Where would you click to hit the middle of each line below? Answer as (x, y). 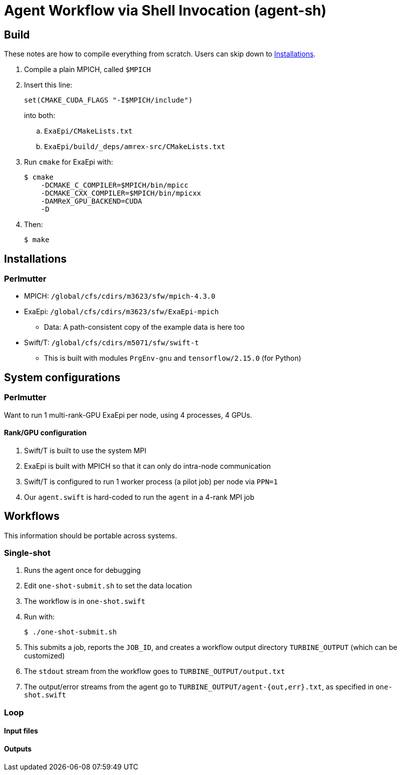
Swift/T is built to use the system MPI (85, 450)
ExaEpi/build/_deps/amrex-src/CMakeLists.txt (135, 147)
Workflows (32, 516)
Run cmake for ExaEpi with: (68, 162)
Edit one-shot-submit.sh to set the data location (108, 586)
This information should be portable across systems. (90, 535)
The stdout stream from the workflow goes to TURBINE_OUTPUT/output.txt (154, 671)
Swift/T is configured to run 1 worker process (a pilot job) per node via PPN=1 (151, 481)
